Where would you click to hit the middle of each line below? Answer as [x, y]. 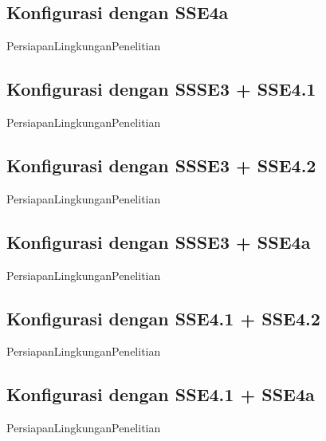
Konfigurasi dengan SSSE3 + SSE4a [159, 241]
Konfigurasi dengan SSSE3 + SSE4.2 [161, 165]
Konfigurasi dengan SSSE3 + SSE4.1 [161, 89]
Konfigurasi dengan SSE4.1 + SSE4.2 [163, 318]
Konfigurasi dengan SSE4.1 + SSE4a [161, 394]
